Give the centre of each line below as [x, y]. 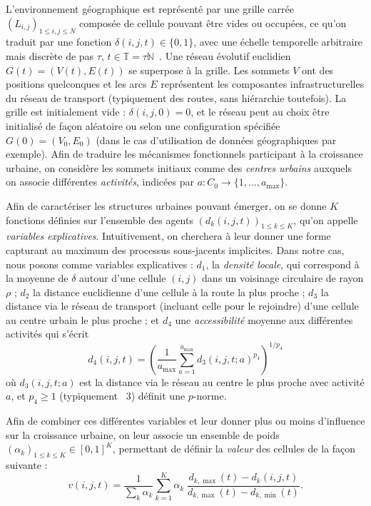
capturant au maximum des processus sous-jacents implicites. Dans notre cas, [175, 249]
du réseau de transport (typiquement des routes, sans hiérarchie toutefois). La [176, 97]
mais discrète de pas [50, 55]
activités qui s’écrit [47, 334]
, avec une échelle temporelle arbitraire [278, 42]
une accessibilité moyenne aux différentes [264, 319]
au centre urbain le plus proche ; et [83, 319]
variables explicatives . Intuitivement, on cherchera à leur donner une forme [168, 236]
